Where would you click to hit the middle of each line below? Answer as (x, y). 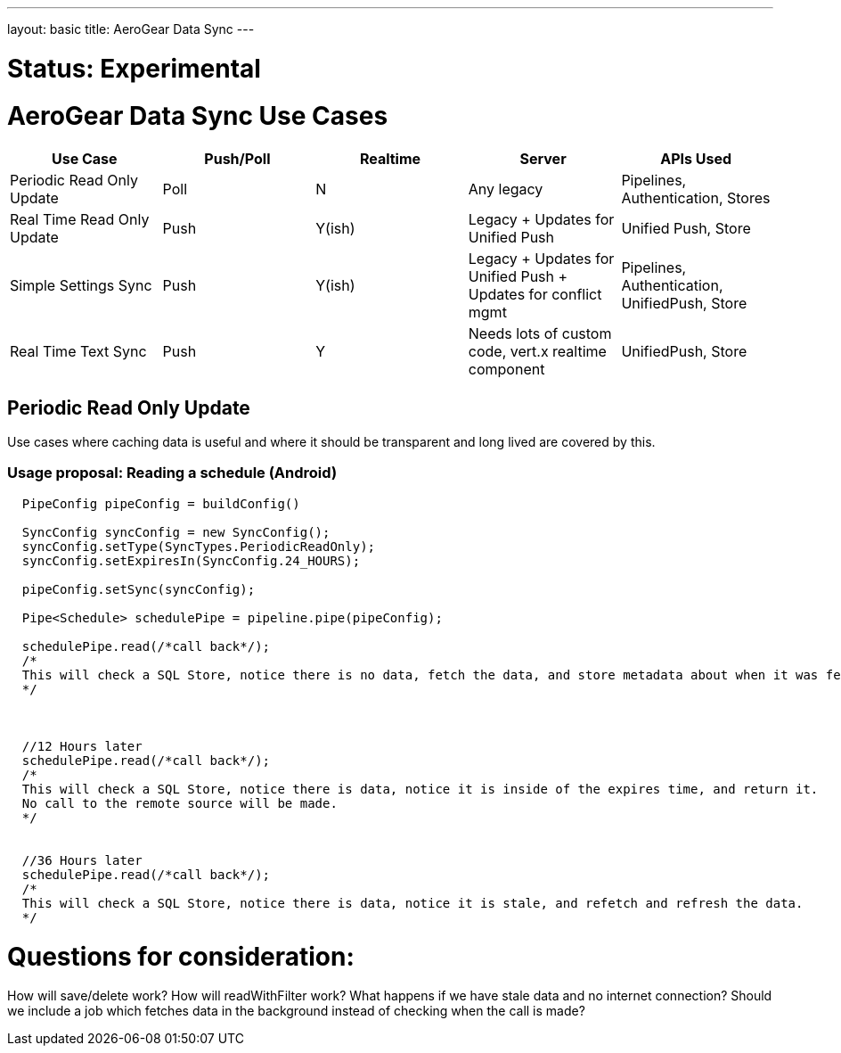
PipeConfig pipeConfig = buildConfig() (161, 503)
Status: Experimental (134, 68)
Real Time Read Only (80, 220)
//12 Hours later (82, 746)
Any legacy (506, 189)
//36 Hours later (82, 860)
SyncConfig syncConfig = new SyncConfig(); (176, 532)
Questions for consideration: (181, 956)
